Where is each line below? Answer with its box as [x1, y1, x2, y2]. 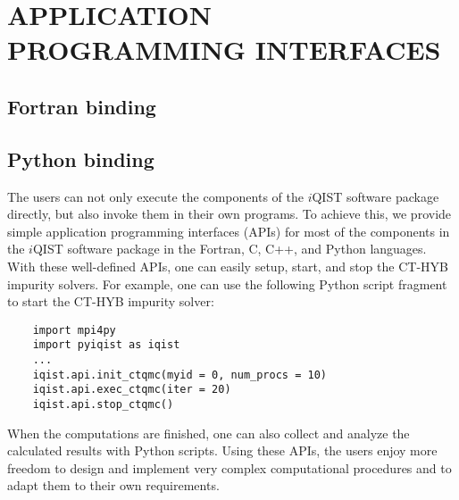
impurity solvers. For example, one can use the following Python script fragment [7, 274, 447, 293]
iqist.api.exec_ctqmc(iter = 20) [32, 383, 231, 396]
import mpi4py [32, 323, 116, 337]
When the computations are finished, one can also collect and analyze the [7, 423, 410, 442]
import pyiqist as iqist [32, 338, 180, 352]
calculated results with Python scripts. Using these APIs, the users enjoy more [7, 441, 438, 460]
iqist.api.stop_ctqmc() [32, 397, 174, 411]
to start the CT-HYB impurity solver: [7, 292, 214, 311]
